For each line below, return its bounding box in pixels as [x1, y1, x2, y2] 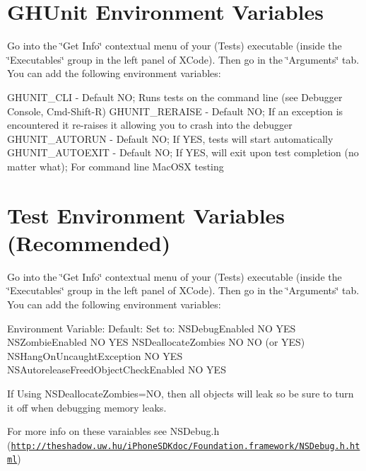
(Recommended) [7, 228, 171, 257]
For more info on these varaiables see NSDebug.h [7, 424, 220, 438]
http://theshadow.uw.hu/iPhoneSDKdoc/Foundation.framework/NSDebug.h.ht [11, 441, 360, 451]
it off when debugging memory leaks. [7, 400, 167, 414]
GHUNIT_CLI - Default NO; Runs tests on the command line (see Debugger [7, 89, 343, 104]
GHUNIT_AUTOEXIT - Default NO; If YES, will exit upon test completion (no [7, 145, 359, 160]
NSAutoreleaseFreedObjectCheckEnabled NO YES [7, 362, 226, 377]
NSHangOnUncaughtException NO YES [7, 348, 183, 363]
